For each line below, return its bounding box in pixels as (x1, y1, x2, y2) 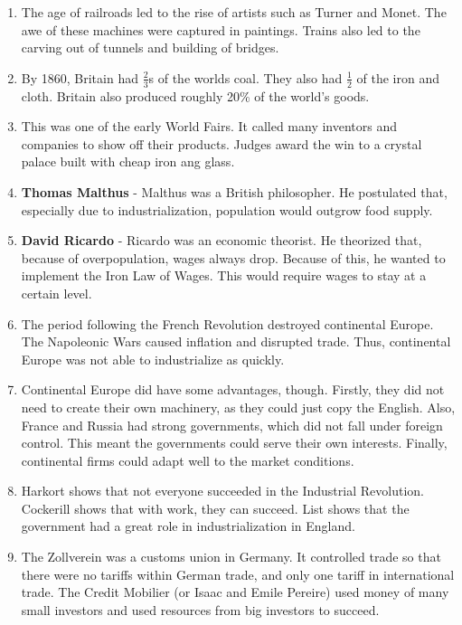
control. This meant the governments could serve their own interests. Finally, (21, 433, 448, 452)
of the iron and (356, 68, 439, 87)
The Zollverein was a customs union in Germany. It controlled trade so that (21, 547, 441, 566)
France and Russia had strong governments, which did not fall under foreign (21, 415, 443, 434)
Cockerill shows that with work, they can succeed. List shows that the (21, 498, 410, 517)
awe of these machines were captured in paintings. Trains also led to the (21, 20, 420, 39)
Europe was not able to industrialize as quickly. (21, 349, 285, 368)
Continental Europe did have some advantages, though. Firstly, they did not (21, 380, 445, 399)
